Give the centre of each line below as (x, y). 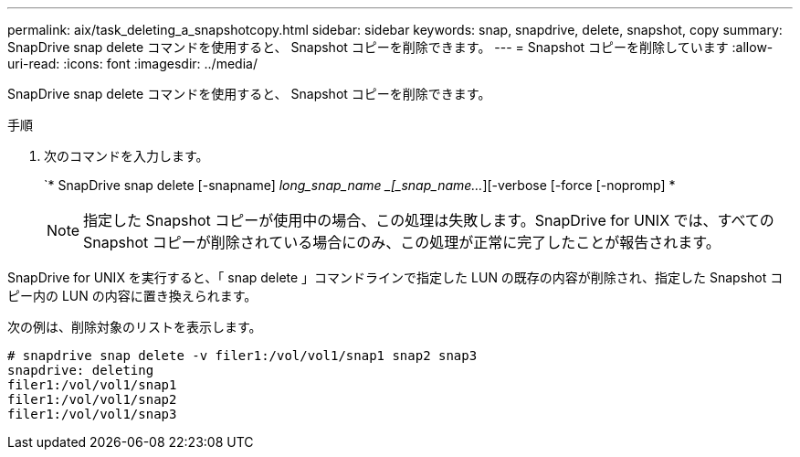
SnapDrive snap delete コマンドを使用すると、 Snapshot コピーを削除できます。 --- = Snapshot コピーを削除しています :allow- (390, 47)
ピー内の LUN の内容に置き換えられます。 (132, 296)
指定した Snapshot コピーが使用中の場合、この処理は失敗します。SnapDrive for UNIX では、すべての (429, 220)
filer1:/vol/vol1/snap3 (92, 414)
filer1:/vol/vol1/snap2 (92, 399)
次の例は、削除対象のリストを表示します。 (135, 327)
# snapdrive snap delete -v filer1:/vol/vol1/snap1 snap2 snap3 (242, 356)
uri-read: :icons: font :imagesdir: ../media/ (132, 64)
